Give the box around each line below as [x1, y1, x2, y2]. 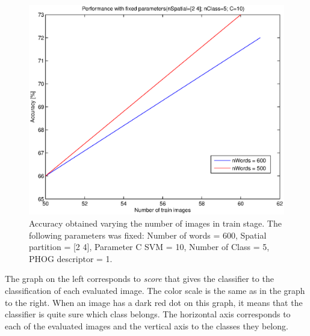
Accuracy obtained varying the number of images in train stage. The [29, 217, 282, 230]
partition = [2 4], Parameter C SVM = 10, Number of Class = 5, [29, 240, 270, 253]
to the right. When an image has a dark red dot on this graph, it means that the [5, 296, 303, 308]
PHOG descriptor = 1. [29, 252, 113, 264]
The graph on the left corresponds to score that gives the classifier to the [5, 272, 274, 285]
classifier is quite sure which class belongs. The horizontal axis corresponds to [5, 308, 291, 320]
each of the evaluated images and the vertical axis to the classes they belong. [5, 319, 288, 332]
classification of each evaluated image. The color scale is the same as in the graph [5, 284, 305, 297]
